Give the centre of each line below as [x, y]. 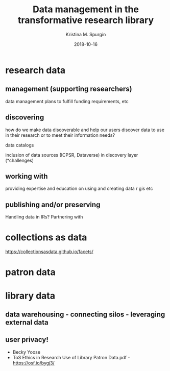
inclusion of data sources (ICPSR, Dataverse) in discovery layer [72, 155]
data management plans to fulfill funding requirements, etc [67, 101]
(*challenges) [20, 160]
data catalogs [20, 145]
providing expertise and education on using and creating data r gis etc [79, 189]
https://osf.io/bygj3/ [33, 363]
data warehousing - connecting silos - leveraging [85, 314]
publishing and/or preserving [53, 204]
